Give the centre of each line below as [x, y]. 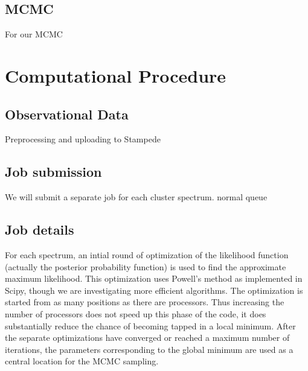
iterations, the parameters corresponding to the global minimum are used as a [149, 349]
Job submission [53, 172]
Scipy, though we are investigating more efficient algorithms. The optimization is [154, 290]
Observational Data [67, 114]
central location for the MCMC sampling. [82, 361]
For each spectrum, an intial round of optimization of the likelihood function [147, 254]
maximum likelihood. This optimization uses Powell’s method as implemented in [154, 278]
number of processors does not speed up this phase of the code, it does [136, 313]
